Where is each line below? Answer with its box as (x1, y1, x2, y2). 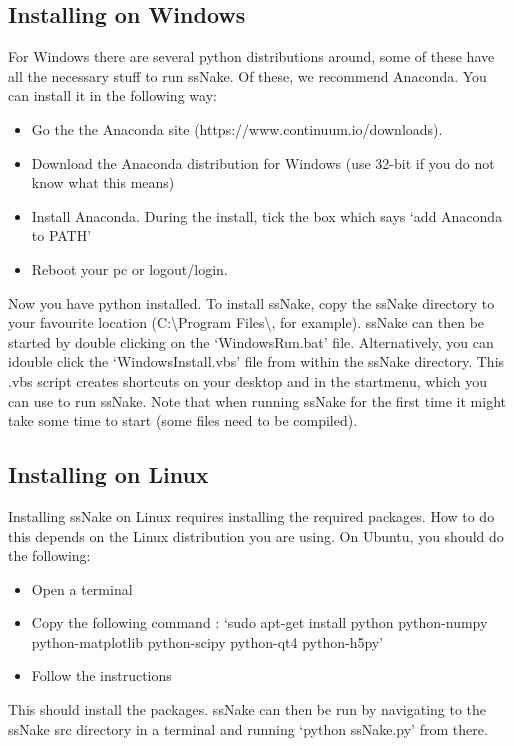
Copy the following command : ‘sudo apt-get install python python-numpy (31, 612, 488, 633)
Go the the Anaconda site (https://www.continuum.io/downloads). (31, 118, 443, 139)
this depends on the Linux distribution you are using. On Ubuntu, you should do (8, 525, 504, 546)
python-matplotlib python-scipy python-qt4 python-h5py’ (31, 631, 384, 652)
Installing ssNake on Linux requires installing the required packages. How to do (8, 505, 495, 526)
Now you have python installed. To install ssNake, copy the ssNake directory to (8, 292, 495, 313)
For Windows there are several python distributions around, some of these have (8, 46, 495, 67)
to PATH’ (31, 225, 92, 246)
